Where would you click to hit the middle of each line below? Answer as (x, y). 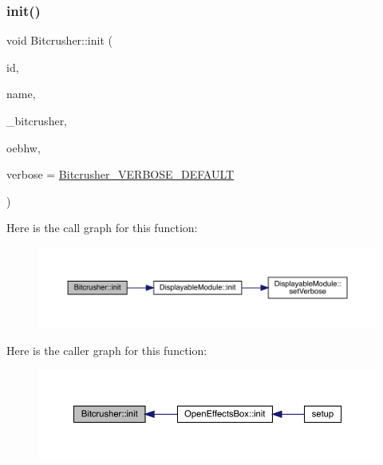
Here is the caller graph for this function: (107, 351)
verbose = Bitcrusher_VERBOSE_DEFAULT (120, 174)
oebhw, (24, 147)
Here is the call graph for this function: (102, 228)
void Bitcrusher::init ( (59, 40)
